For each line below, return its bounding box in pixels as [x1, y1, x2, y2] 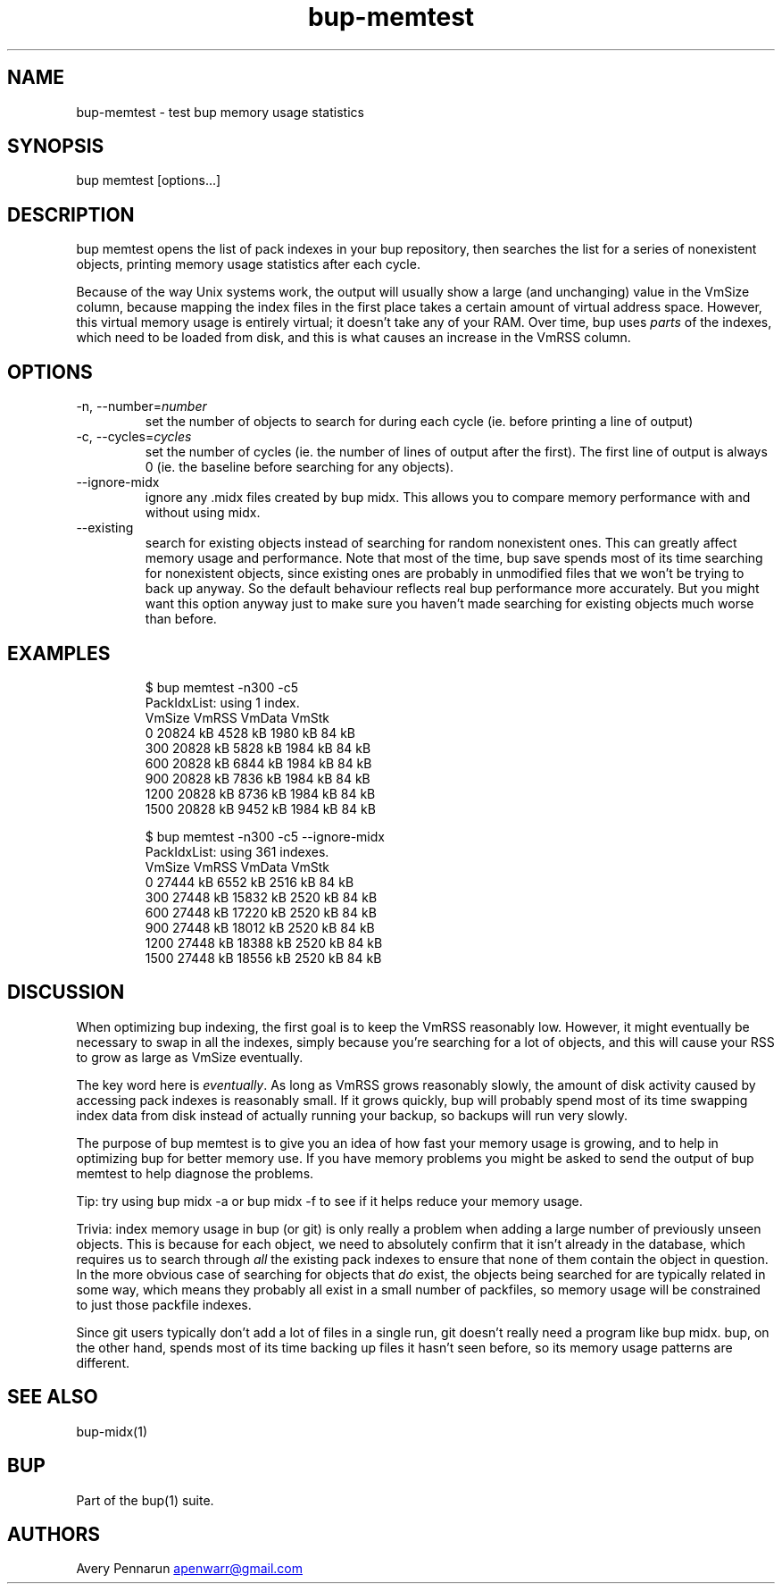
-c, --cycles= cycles [76, 429, 192, 445]
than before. [145, 611, 217, 627]
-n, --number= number [76, 398, 207, 414]
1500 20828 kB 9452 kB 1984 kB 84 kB [145, 800, 376, 816]
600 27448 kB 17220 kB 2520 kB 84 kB [145, 904, 377, 920]
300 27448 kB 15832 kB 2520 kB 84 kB [145, 889, 378, 905]
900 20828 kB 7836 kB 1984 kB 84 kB [145, 770, 370, 786]
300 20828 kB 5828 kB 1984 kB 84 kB [145, 740, 371, 756]
